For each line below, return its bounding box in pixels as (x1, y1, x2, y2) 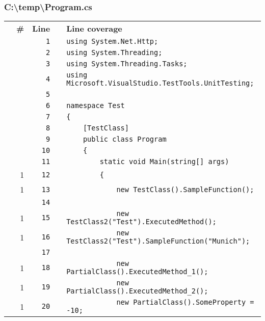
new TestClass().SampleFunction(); (116, 185, 254, 194)
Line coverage (66, 22, 122, 35)
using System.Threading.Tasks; (66, 60, 188, 68)
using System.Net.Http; (66, 37, 158, 46)
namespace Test (66, 101, 125, 110)
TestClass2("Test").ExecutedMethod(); (66, 218, 217, 226)
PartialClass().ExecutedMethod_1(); (66, 267, 208, 276)
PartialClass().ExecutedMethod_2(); (66, 287, 208, 296)
